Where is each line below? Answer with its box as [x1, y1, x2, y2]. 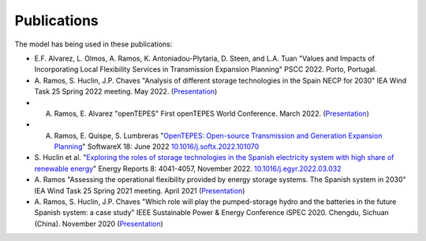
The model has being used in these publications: [14, 39, 173, 49]
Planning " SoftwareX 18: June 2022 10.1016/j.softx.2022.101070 [54, 142, 260, 151]
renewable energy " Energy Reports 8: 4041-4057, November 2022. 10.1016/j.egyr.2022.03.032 [34, 164, 342, 173]
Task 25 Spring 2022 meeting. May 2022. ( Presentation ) [34, 87, 218, 96]
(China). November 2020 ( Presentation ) [34, 219, 163, 228]
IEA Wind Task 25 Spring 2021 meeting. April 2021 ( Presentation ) [34, 186, 245, 195]
